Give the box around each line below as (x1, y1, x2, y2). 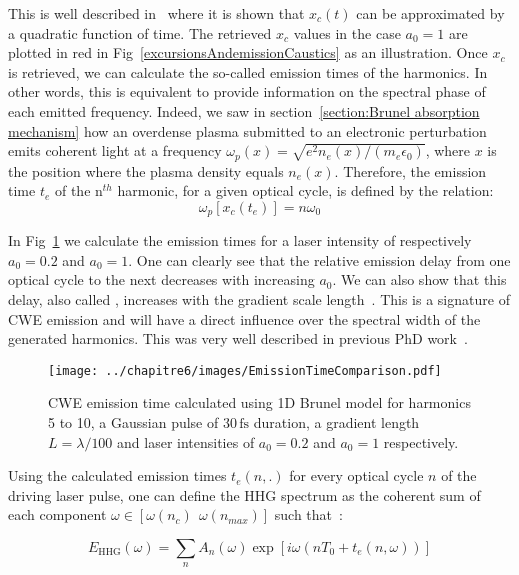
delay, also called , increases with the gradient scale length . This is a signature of (8, 289, 510, 310)
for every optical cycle (289, 465, 424, 486)
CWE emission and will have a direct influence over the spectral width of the (8, 308, 481, 329)
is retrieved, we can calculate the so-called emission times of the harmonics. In (8, 61, 488, 82)
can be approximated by (356, 3, 505, 23)
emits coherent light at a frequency (8, 140, 222, 161)
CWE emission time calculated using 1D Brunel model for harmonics (48, 392, 471, 413)
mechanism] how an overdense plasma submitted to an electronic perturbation (8, 120, 487, 141)
